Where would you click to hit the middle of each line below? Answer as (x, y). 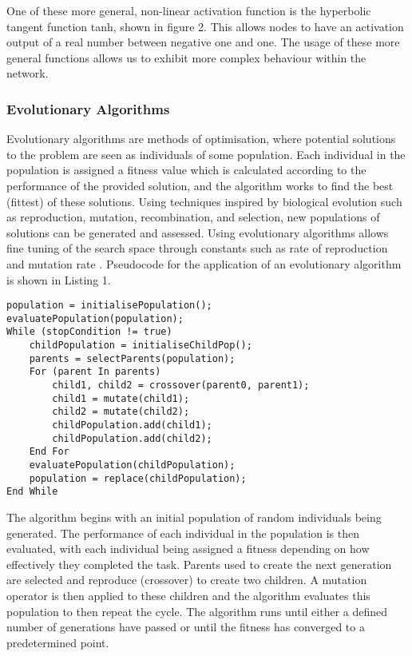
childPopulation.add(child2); (132, 438)
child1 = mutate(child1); (121, 398)
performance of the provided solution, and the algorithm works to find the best (200, 185)
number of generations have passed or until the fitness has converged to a (186, 627)
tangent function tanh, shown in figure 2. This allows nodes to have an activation (205, 26)
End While (32, 492)
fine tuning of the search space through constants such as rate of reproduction (197, 248)
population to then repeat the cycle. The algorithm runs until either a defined (197, 611)
